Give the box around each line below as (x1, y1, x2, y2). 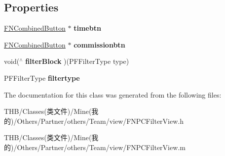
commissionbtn (74, 39, 125, 50)
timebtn (74, 23, 101, 33)
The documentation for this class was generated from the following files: (4, 89, 222, 100)
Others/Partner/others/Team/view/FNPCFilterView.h (17, 115, 184, 126)
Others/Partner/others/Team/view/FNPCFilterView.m (17, 142, 186, 152)
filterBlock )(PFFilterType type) (25, 56, 129, 66)
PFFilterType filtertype (4, 72, 80, 83)
